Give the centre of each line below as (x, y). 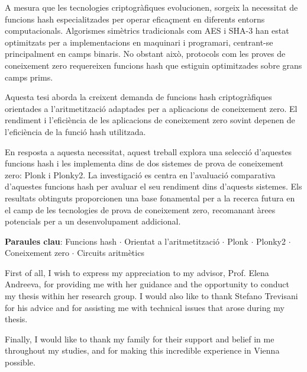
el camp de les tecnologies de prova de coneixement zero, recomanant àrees (140, 209)
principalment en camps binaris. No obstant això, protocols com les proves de (145, 54)
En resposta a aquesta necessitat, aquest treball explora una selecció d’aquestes (148, 151)
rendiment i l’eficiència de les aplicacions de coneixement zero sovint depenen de (150, 120)
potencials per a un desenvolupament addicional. (93, 221)
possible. (20, 362)
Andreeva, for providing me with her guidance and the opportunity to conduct (147, 284)
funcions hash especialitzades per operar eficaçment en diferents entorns (135, 19)
